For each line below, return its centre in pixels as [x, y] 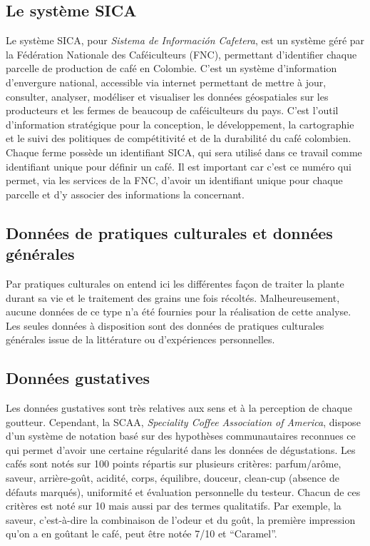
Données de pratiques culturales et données [169, 232]
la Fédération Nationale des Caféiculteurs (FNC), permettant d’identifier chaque [181, 54]
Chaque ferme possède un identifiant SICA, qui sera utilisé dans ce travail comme [184, 152]
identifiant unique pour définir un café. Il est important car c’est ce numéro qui [179, 166]
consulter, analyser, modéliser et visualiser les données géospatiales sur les [167, 96]
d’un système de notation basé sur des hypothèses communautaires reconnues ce [181, 436]
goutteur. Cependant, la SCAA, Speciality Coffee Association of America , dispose [183, 421]
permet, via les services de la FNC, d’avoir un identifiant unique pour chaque [174, 180]
